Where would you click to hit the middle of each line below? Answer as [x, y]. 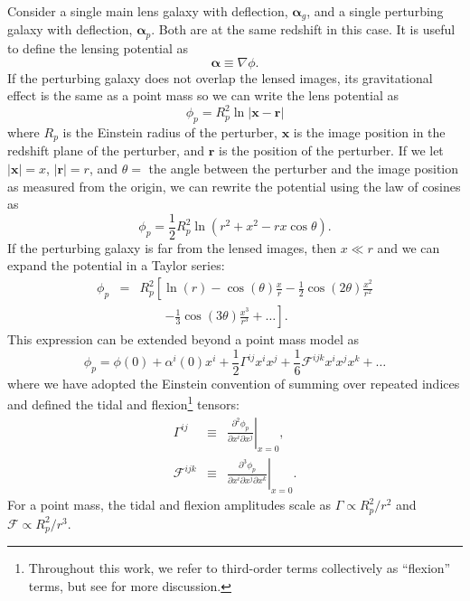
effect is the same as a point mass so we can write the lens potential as [203, 95]
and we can [409, 247]
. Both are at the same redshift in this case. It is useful [303, 29]
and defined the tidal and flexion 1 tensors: [123, 403]
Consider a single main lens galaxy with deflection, [148, 11]
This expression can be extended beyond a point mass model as [183, 339]
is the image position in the [369, 131]
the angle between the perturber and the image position [304, 169]
